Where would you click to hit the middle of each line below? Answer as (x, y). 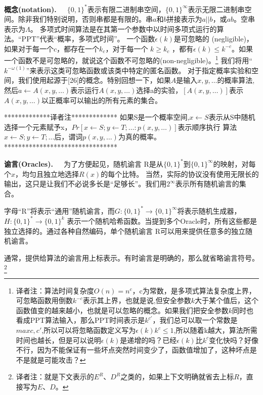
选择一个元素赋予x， (38, 127)
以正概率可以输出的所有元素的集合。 (102, 100)
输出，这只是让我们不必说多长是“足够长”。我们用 (85, 184)
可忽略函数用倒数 (44, 300)
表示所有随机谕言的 (207, 184)
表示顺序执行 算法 (207, 127)
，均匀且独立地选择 (47, 174)
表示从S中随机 (232, 117)
